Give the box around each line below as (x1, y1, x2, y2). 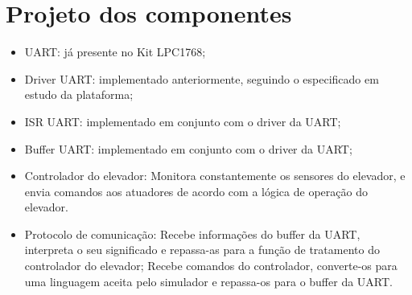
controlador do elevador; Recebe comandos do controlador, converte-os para (24, 257, 398, 274)
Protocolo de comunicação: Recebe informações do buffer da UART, (24, 225, 360, 242)
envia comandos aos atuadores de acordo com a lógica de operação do (24, 182, 368, 199)
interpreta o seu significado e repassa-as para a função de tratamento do (24, 241, 380, 258)
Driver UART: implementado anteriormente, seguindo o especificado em (24, 70, 379, 87)
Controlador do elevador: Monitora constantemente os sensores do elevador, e (24, 167, 406, 184)
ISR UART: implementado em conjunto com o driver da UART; (24, 113, 341, 129)
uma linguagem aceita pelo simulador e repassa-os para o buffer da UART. (24, 272, 393, 289)
